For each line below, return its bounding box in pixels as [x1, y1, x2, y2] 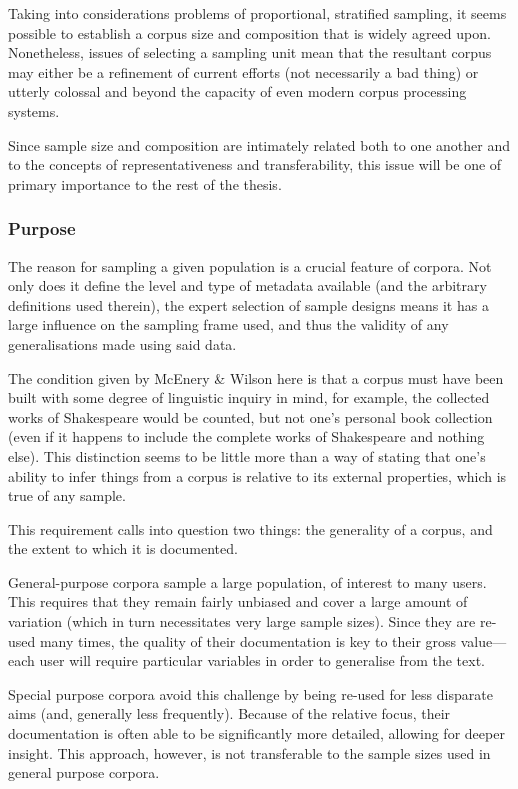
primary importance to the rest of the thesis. [8, 173, 282, 194]
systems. [8, 100, 60, 121]
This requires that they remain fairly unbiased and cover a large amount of [8, 591, 468, 612]
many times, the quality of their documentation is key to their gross [39, 630, 457, 651]
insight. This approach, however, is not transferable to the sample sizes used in [8, 742, 491, 763]
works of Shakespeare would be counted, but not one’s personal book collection [8, 406, 493, 427]
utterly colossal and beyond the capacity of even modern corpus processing [8, 81, 467, 102]
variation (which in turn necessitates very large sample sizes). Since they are [8, 611, 476, 632]
